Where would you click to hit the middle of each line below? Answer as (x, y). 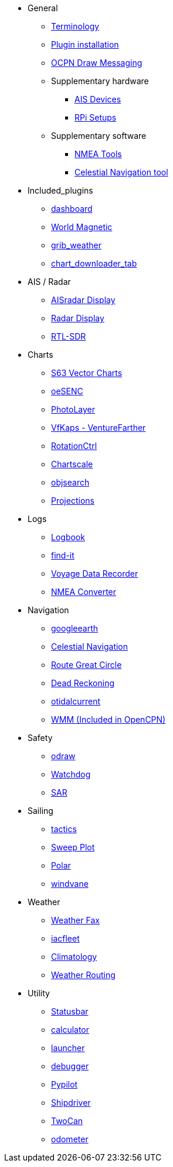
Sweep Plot (73, 847)
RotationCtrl (74, 446)
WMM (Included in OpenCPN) (108, 719)
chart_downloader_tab (94, 263)
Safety (40, 738)
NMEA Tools (98, 154)
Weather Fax (75, 920)
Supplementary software (99, 136)
